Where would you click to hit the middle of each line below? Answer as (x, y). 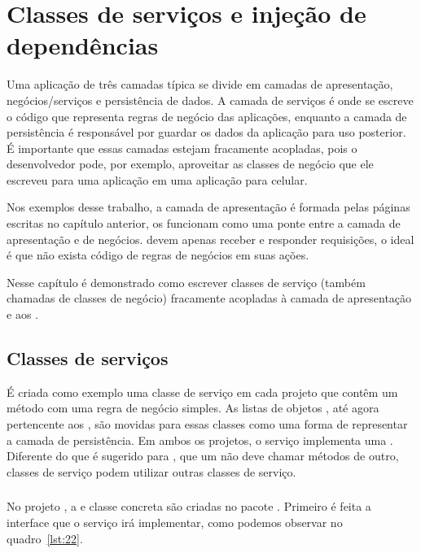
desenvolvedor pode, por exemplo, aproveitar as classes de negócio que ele (190, 164)
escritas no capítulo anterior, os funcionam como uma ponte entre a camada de (204, 223)
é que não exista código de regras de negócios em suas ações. (158, 255)
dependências (83, 45)
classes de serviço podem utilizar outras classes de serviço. (151, 471)
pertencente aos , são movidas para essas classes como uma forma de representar (207, 424)
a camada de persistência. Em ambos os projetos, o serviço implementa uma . (200, 440)
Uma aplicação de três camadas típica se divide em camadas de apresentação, (200, 84)
